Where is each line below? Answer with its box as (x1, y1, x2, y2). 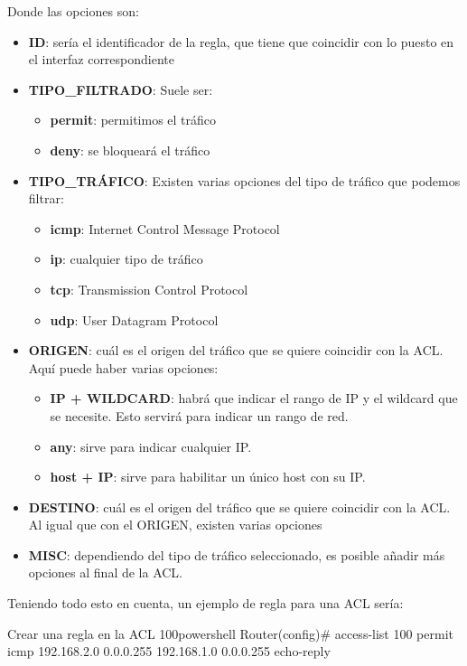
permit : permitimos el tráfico (50, 110, 217, 129)
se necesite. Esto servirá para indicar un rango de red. (50, 406, 349, 425)
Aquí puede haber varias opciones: (28, 358, 219, 377)
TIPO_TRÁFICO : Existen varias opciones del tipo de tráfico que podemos (28, 171, 461, 190)
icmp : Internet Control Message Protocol (50, 219, 280, 238)
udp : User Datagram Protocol (50, 310, 219, 329)
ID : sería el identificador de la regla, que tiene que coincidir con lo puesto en (28, 32, 454, 51)
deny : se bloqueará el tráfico (50, 140, 210, 159)
